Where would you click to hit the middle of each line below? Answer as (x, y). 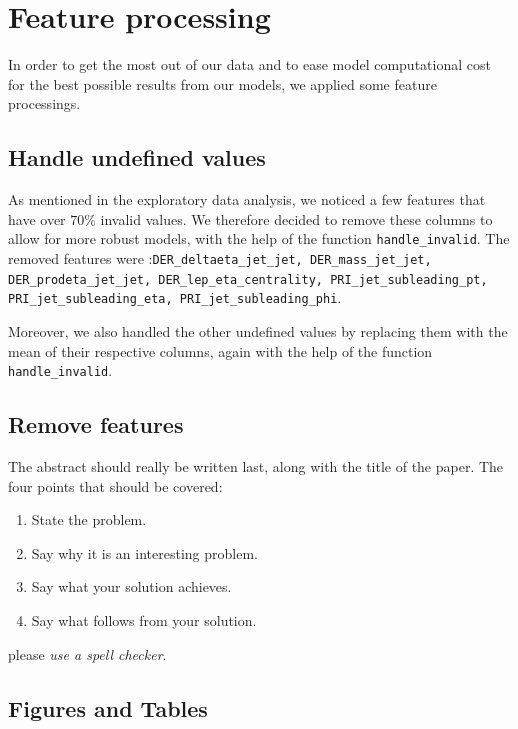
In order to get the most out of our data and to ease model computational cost (249, 64)
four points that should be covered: (115, 485)
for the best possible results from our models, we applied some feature (222, 83)
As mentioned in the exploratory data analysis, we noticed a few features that (247, 199)
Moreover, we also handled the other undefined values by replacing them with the (258, 330)
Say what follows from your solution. (144, 619)
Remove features (96, 424)
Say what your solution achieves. (131, 586)
